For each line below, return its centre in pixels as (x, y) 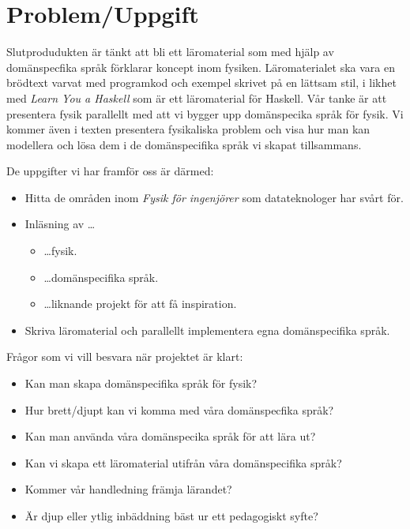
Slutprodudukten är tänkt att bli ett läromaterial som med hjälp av (170, 52)
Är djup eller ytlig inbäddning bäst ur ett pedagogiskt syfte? (171, 516)
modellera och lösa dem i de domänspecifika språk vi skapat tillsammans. (184, 144)
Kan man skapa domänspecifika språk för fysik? (141, 383)
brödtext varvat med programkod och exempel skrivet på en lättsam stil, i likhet (201, 83)
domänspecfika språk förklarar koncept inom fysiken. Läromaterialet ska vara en (201, 67)
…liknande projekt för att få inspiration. (140, 304)
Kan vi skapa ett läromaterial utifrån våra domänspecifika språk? (183, 462)
